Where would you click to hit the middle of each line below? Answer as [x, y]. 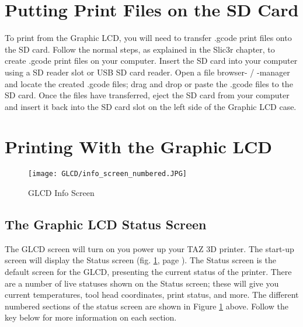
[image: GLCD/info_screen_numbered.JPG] [108, 174]
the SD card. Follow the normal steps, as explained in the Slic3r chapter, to [140, 49]
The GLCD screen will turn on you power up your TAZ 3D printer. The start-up [149, 248]
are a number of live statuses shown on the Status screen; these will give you [142, 283]
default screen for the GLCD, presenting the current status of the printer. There [148, 272]
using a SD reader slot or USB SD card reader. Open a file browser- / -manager [147, 72]
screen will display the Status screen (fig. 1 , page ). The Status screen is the [140, 260]
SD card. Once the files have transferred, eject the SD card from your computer [147, 95]
